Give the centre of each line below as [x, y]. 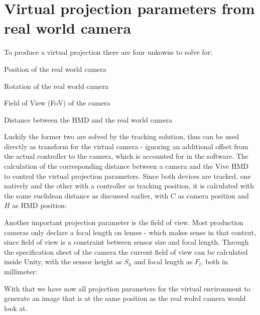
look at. [16, 308]
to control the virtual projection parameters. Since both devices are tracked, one [127, 176]
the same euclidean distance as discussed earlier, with [86, 195]
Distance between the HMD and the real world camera [88, 119]
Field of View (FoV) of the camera [57, 103]
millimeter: [21, 271]
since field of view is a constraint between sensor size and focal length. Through [126, 242]
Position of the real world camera [55, 69]
